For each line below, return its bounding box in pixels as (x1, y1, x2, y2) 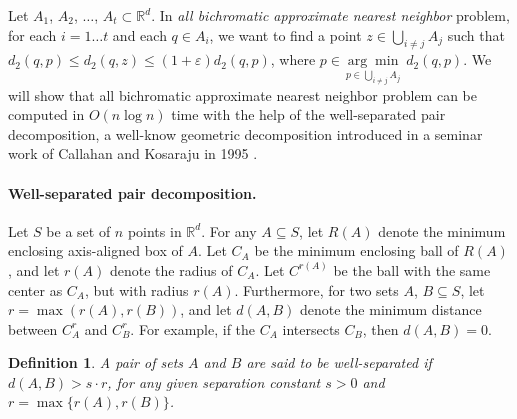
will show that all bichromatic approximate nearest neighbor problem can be (8, 84, 477, 105)
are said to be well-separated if (246, 352, 432, 373)
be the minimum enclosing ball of (254, 240, 459, 261)
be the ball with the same (333, 259, 491, 280)
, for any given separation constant (107, 371, 321, 392)
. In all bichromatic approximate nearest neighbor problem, (151, 5, 510, 25)
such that (447, 24, 505, 45)
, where (270, 49, 316, 70)
